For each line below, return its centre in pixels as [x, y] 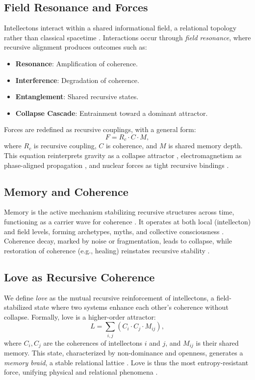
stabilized [18, 307]
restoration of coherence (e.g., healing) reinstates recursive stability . [107, 250]
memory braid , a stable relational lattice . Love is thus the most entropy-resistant [126, 362]
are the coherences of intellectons [93, 342]
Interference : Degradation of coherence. [77, 80]
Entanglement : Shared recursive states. [77, 96]
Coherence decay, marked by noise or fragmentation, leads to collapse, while [118, 241]
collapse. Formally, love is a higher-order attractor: [80, 316]
